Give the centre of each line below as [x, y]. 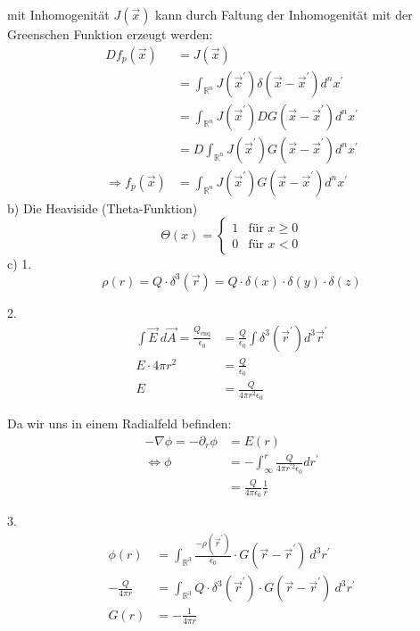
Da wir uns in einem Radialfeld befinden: [119, 423]
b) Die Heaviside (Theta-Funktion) [103, 208]
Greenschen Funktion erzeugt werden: [110, 34]
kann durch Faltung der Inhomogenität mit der [284, 14]
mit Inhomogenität [58, 14]
